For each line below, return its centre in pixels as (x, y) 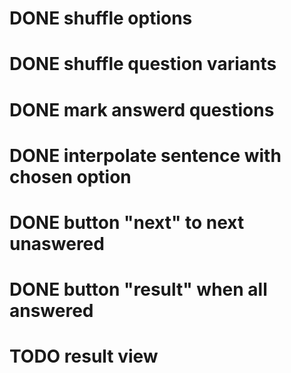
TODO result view (84, 356)
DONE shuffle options (101, 18)
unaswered (57, 243)
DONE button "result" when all (138, 289)
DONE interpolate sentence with (145, 155)
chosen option (70, 176)
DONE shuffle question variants (143, 64)
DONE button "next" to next (127, 222)
